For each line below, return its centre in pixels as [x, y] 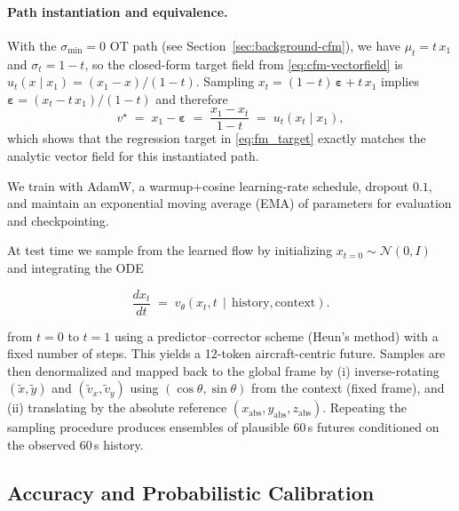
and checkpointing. [58, 220]
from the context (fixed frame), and [348, 388]
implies [400, 81]
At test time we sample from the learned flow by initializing [170, 250]
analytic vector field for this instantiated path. [133, 156]
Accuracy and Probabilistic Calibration [191, 493]
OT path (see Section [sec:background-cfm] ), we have [255, 45]
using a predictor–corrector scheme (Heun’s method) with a [276, 335]
